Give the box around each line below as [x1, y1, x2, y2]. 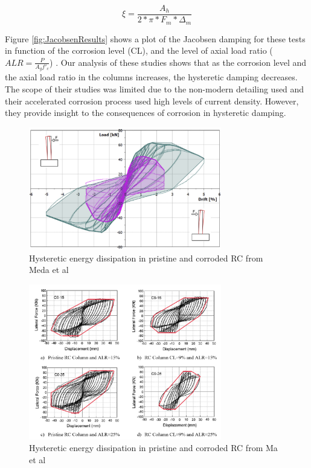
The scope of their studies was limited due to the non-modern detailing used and [5, 83, 304, 95]
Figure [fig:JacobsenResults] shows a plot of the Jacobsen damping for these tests [5, 32, 306, 45]
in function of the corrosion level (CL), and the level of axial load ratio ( [5, 44, 273, 57]
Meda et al [29, 263, 69, 276]
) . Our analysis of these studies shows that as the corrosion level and [50, 56, 307, 68]
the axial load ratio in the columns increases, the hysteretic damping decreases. [5, 71, 298, 83]
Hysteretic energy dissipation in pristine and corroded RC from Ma [29, 441, 278, 454]
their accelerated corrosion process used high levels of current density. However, [5, 94, 299, 107]
